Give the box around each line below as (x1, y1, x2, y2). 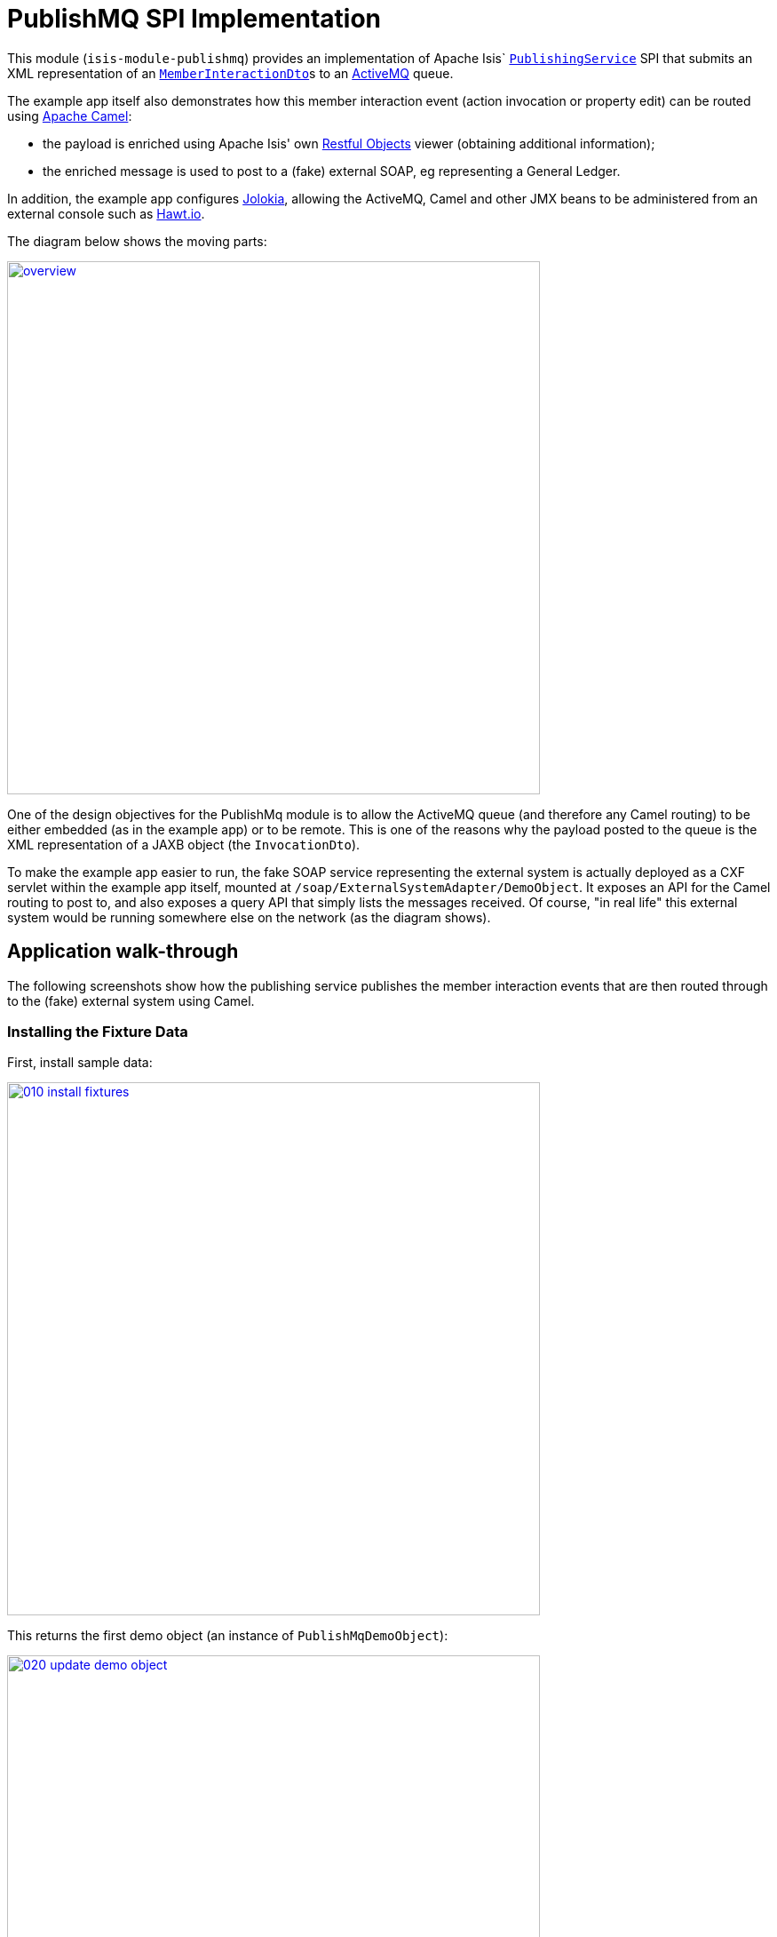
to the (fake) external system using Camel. (7, 992, 255, 1008)
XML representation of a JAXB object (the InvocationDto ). (7, 836, 361, 852)
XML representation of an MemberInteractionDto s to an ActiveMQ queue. (7, 65, 454, 81)
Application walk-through (7, 940, 239, 963)
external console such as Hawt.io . (7, 205, 205, 221)
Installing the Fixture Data (7, 1022, 188, 1040)
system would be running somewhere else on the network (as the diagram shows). (7, 909, 491, 925)
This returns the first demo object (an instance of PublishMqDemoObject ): (7, 1628, 448, 1644)
